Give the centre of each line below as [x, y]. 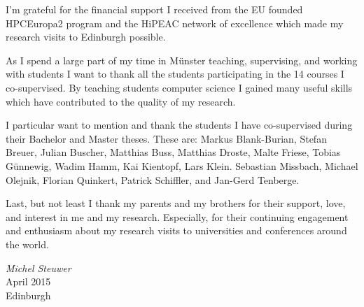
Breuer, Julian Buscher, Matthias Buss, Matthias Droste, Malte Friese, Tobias [173, 152]
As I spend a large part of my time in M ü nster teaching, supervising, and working [182, 60]
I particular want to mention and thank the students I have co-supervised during [179, 125]
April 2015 [28, 281]
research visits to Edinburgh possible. [86, 37]
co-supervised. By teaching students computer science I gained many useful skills [179, 87]
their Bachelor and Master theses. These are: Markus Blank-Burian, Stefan [166, 138]
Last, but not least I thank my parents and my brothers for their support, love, [176, 203]
